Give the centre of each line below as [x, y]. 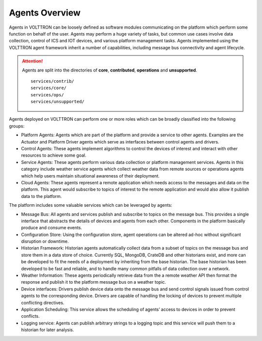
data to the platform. [41, 196]
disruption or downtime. [45, 241]
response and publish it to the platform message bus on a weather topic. [94, 282]
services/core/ [49, 88]
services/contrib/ [53, 81]
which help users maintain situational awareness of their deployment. [90, 176]
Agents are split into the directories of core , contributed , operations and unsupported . [110, 70]
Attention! [33, 61]
